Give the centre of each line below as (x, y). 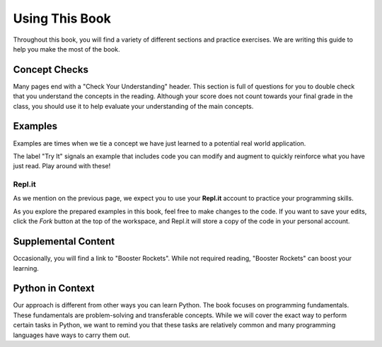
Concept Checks (51, 70)
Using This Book (62, 18)
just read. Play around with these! (62, 166)
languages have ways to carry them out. (72, 335)
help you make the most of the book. (66, 49)
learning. (26, 268)
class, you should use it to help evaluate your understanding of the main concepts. (133, 106)
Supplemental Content (64, 241)
